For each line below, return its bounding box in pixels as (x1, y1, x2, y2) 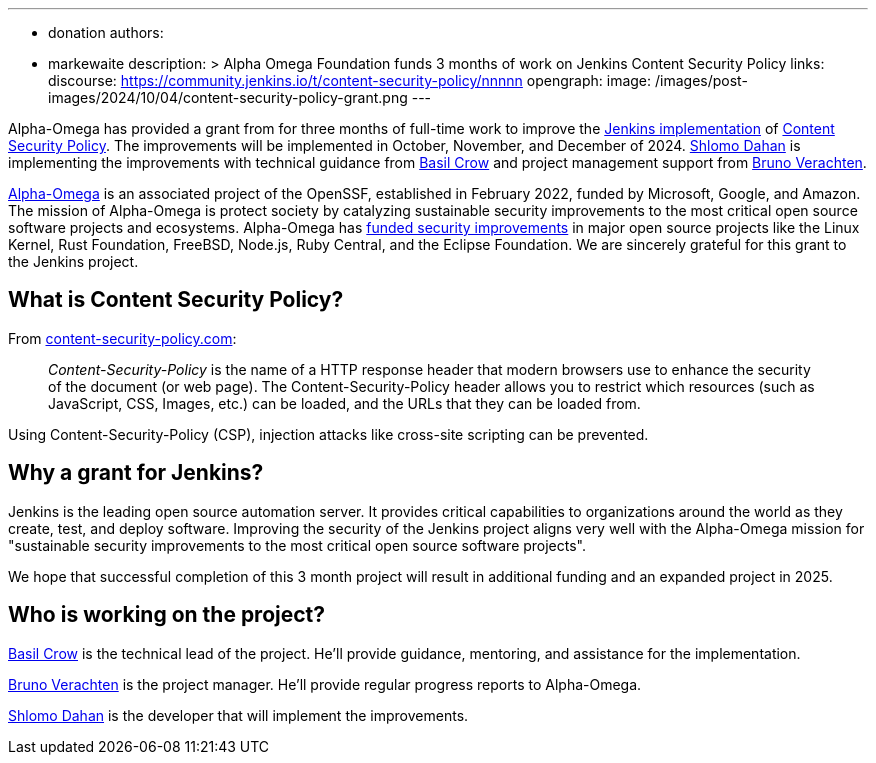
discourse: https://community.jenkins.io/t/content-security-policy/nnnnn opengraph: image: (48, 72, 652, 89)
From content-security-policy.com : (8, 329, 237, 347)
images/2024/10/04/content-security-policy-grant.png (48, 89, 408, 106)
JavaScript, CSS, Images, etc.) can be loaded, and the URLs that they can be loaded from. (48, 394, 641, 412)
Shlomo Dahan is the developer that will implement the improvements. (8, 706, 469, 724)
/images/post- (654, 72, 748, 89)
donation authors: (48, 24, 164, 41)
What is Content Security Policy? (8, 287, 344, 313)
